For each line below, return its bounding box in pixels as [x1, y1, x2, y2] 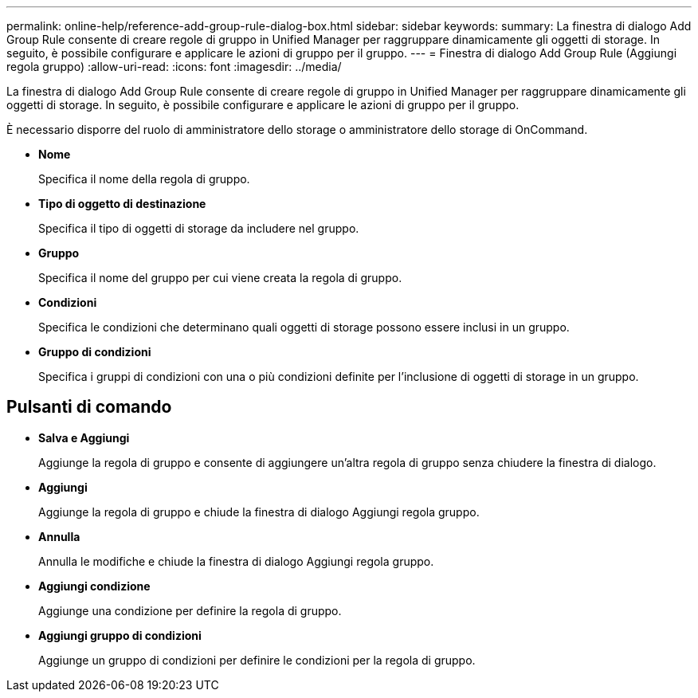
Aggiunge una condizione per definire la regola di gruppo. [38, 603, 342, 618]
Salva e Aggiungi [38, 430, 130, 445]
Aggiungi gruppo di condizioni [38, 628, 202, 642]
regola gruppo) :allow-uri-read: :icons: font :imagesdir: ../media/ [6, 60, 342, 73]
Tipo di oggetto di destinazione [38, 197, 206, 210]
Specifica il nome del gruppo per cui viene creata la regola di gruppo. [38, 271, 402, 284]
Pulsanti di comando [6, 397, 172, 418]
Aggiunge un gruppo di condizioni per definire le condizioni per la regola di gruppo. [38, 653, 476, 667]
